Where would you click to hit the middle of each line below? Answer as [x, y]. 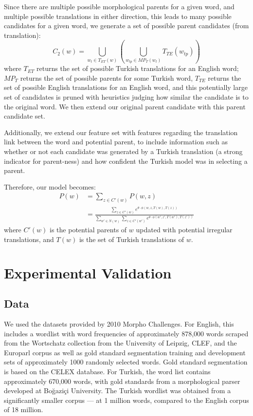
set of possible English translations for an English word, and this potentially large [126, 87]
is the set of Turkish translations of [132, 239]
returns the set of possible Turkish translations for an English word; [138, 68]
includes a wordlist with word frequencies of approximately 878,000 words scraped [126, 333]
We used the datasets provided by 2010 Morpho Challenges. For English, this [119, 323]
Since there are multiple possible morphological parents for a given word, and [119, 6]
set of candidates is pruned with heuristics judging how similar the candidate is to [126, 97]
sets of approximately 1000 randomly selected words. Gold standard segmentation [126, 362]
